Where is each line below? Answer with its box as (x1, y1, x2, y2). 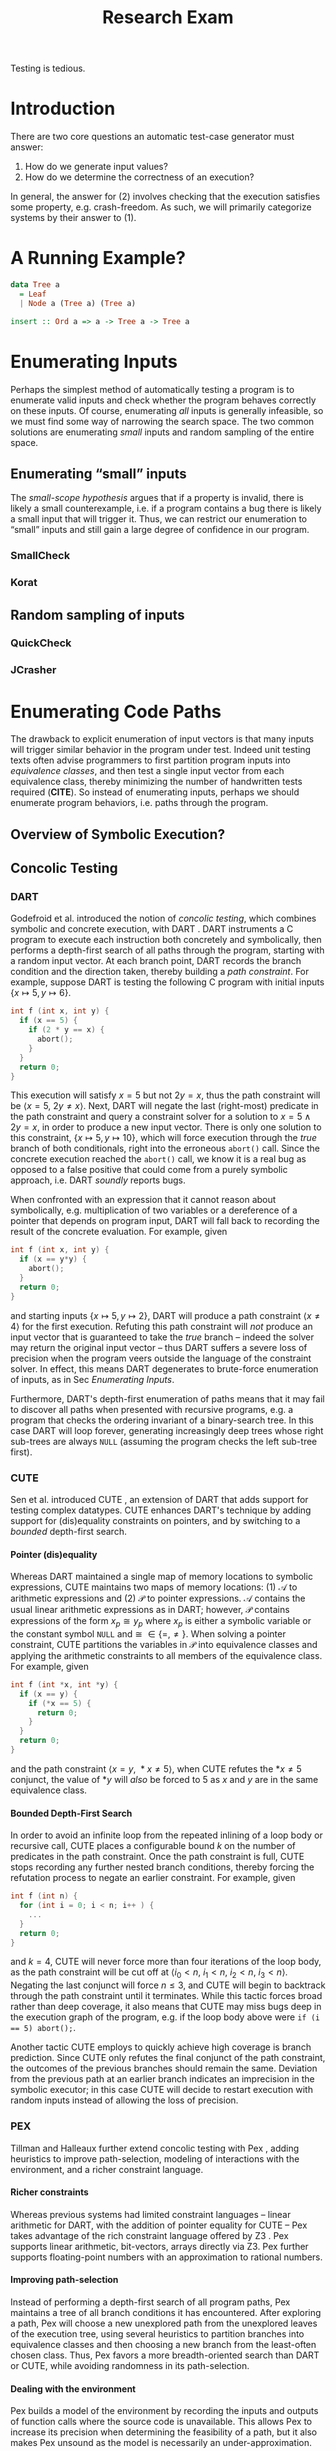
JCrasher (10, 663, 57, 677)
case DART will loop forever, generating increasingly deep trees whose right (10, 1424, 324, 1436)
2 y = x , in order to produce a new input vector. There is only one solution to (10, 1121, 322, 1133)
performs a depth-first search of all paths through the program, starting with (10, 944, 325, 956)
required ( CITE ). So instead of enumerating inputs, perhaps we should (10, 786, 300, 798)
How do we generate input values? (24, 161, 168, 173)
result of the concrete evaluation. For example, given (10, 1226, 228, 1238)
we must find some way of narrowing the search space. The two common (10, 415, 315, 427)
